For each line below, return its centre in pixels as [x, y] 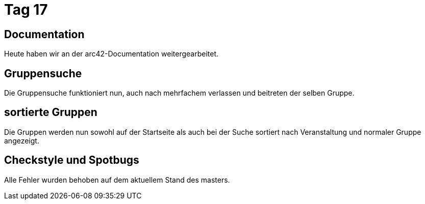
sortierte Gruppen [51, 112]
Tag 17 [26, 10]
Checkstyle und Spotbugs [72, 160]
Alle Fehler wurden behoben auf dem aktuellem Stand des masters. [117, 180]
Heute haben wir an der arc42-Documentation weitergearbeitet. [111, 54]
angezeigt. [22, 140]
